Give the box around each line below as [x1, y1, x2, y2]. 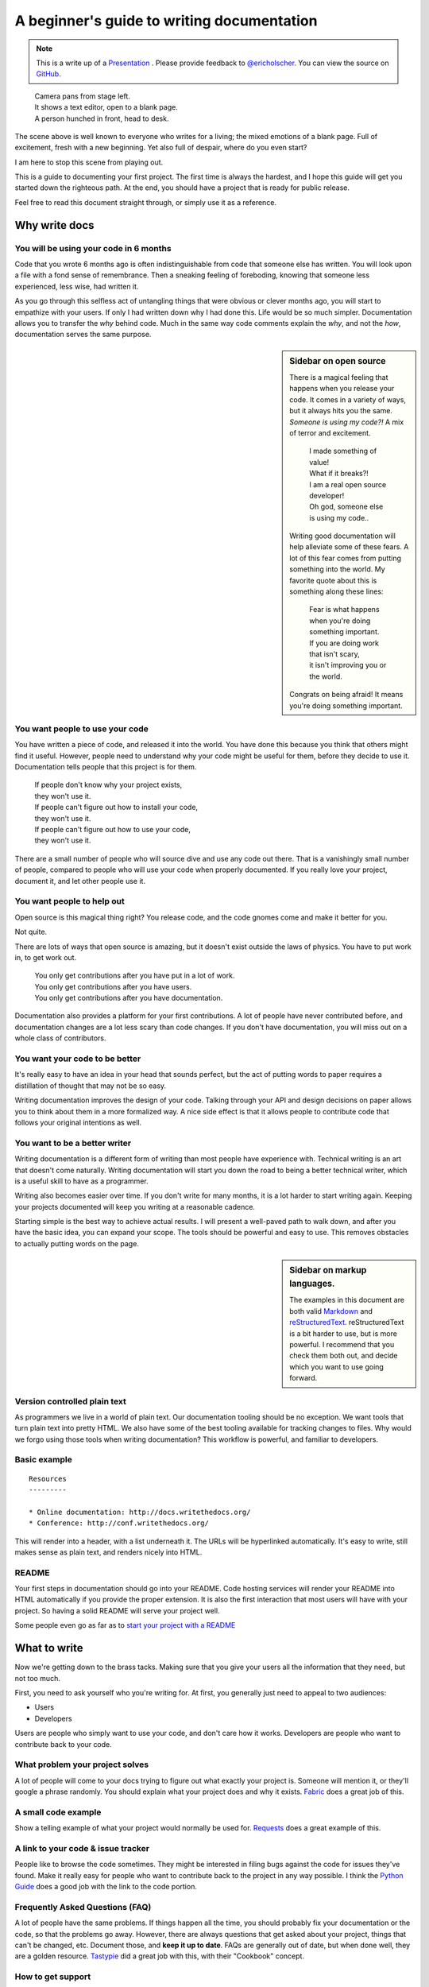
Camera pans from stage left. [34, 91, 131, 101]
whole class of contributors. [14, 1033, 106, 1043]
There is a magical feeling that [289, 373, 388, 382]
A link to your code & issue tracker [14, 1842, 150, 1853]
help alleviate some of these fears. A [289, 542, 409, 552]
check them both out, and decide [289, 1351, 398, 1361]
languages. [289, 1278, 335, 1289]
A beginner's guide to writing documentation [14, 12, 318, 29]
